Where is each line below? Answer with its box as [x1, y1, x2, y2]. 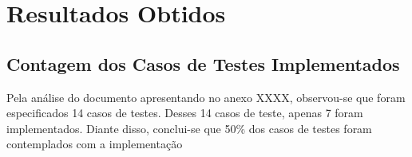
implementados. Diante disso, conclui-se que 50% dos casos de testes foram [6, 120, 372, 136]
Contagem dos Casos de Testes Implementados [6, 51, 400, 76]
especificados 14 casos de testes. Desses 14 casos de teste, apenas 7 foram [6, 104, 363, 121]
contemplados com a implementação [6, 135, 183, 152]
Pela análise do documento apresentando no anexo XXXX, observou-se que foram [6, 88, 406, 105]
